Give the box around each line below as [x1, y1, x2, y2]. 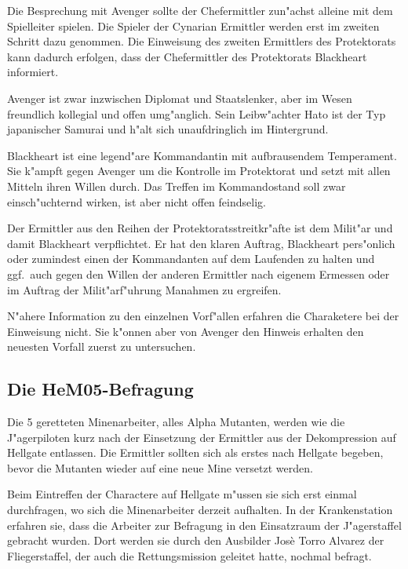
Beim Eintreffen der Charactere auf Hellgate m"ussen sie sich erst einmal [7, 486, 357, 502]
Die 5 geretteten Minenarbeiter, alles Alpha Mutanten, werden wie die [7, 414, 345, 430]
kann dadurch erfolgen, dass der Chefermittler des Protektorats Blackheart [7, 48, 367, 64]
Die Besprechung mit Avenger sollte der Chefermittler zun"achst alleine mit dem [7, 2, 393, 18]
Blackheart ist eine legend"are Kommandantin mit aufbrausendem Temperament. [7, 147, 397, 163]
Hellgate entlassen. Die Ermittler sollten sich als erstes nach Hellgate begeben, [7, 444, 384, 461]
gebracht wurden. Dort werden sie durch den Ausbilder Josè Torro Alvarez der [7, 532, 384, 549]
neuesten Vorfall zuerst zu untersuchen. [7, 338, 196, 355]
